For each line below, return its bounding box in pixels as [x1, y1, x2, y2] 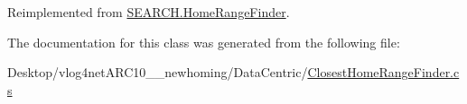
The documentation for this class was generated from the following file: [7, 32, 400, 51]
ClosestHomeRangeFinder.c [307, 63, 460, 82]
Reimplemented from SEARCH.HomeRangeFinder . [7, 3, 290, 21]
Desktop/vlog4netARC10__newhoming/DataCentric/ [7, 63, 308, 82]
